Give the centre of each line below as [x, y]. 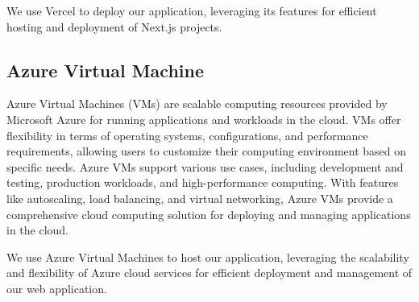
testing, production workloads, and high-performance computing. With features [203, 182]
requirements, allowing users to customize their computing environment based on [207, 151]
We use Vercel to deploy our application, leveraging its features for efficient [192, 10]
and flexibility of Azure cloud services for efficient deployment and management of [209, 273]
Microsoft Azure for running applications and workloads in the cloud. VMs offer [204, 119]
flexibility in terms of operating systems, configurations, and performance [187, 135]
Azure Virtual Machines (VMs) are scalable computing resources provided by [197, 103]
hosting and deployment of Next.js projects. [114, 26]
